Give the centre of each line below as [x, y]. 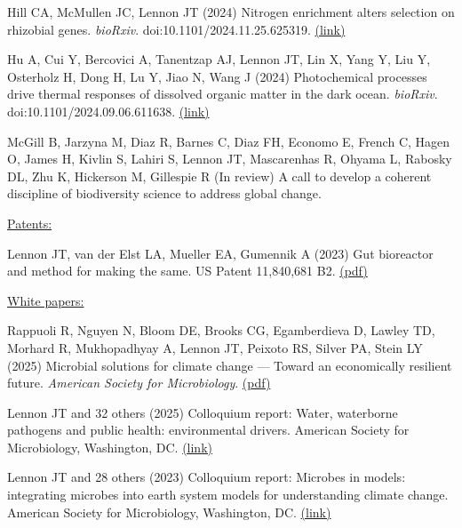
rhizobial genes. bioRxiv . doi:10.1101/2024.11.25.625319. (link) [176, 29]
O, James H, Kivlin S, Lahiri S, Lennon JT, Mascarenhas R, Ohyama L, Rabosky [230, 159]
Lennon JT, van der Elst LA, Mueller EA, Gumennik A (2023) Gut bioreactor [220, 253]
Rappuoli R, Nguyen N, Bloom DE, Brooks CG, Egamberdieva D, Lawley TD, [221, 330]
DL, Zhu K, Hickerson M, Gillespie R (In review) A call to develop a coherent [219, 176]
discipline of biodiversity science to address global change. [164, 193]
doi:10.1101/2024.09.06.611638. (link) [108, 111]
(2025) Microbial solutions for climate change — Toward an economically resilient [230, 365]
